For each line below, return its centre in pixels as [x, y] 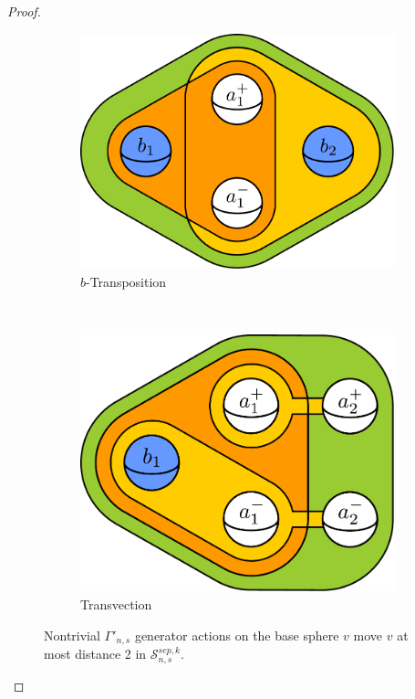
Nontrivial [72, 635]
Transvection [116, 604]
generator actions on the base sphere [237, 635]
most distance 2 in [95, 654]
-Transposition [126, 282]
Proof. [24, 11]
